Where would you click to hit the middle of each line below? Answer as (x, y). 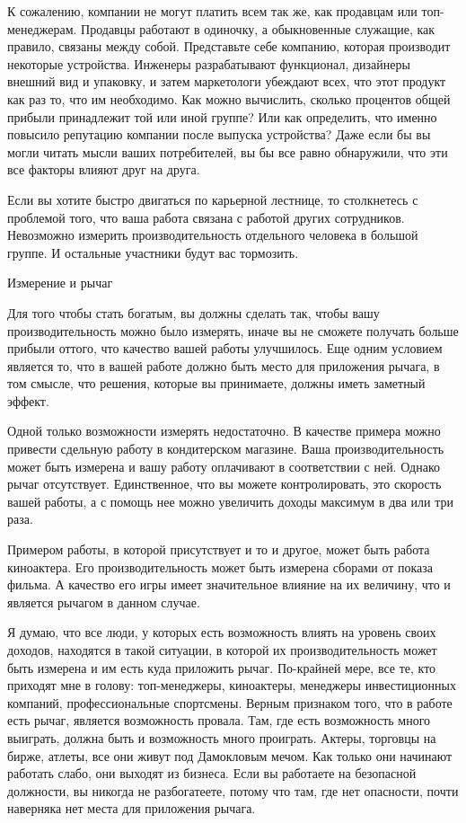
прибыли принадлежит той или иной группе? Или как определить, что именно (222, 116)
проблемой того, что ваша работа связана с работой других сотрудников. (206, 217)
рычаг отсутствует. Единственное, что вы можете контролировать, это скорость (224, 484)
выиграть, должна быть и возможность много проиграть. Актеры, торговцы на (222, 737)
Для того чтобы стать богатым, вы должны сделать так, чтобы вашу (193, 312)
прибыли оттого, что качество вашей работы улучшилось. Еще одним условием (225, 348)
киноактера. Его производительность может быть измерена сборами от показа (220, 566)
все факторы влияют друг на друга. (104, 169)
